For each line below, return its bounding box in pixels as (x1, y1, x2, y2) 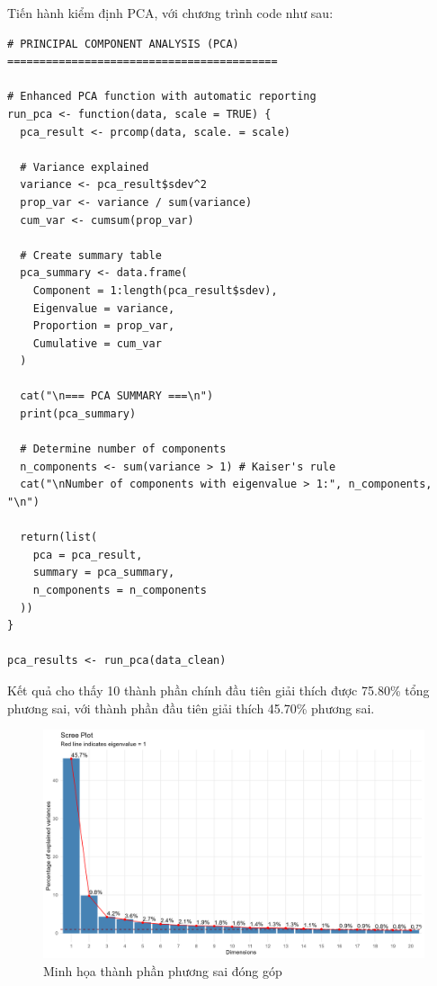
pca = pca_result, (32, 548, 143, 561)
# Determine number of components (20, 443, 227, 456)
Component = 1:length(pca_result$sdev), (32, 283, 278, 297)
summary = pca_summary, (32, 566, 175, 579)
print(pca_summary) (20, 408, 137, 421)
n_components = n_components (32, 584, 207, 596)
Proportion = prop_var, (32, 319, 175, 333)
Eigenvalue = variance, (32, 301, 175, 315)
